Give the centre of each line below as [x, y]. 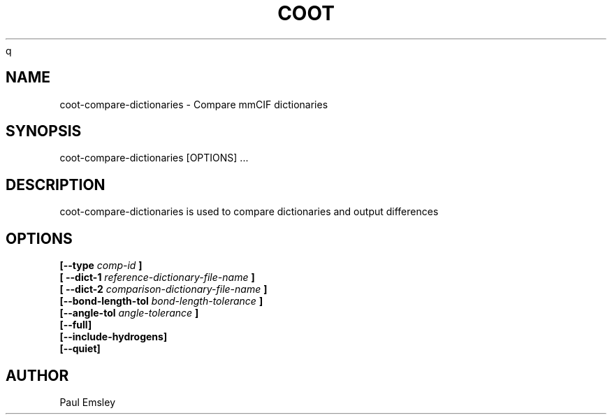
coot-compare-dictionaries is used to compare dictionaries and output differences [249, 212]
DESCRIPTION [56, 184]
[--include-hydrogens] [114, 337]
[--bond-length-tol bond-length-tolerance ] [161, 301]
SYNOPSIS [44, 131]
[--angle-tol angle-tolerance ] [129, 313]
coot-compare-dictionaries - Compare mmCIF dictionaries [194, 104]
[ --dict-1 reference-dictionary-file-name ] [157, 277]
